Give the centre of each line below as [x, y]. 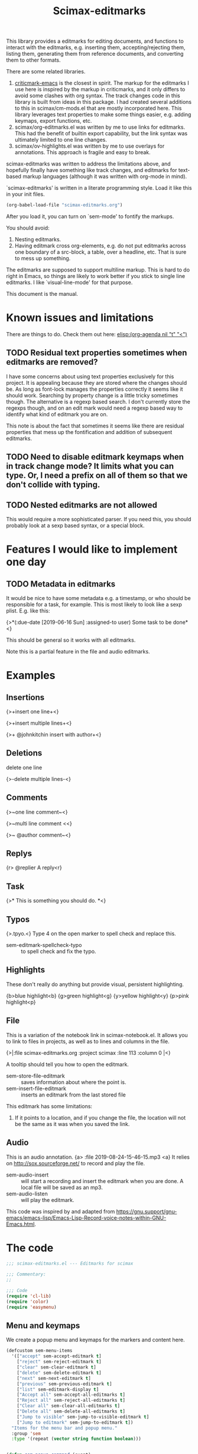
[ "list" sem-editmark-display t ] [58, 1389]
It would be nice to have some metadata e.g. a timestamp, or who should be [98, 598]
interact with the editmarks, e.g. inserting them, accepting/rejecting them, [96, 47]
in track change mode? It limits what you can [90, 466]
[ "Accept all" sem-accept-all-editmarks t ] [71, 1395]
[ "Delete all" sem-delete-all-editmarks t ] [71, 1412]
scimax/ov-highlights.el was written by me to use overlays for [90, 146]
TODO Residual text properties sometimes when [97, 353]
